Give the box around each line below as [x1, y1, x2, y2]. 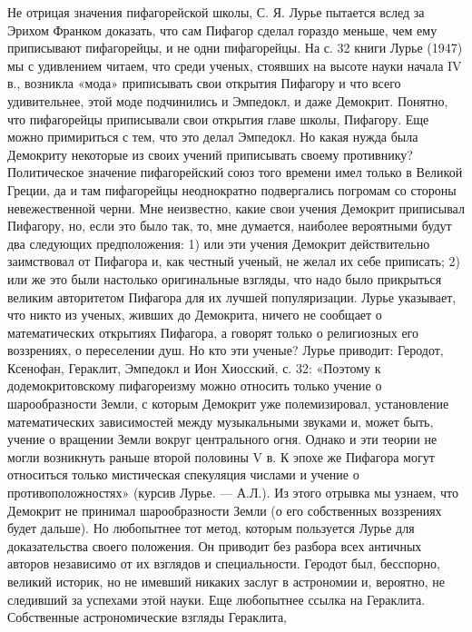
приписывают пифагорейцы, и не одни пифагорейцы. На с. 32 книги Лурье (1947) [7, 38, 463, 57]
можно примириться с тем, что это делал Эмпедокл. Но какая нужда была [7, 127, 418, 146]
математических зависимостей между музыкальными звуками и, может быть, [7, 411, 434, 430]
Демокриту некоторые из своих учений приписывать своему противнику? [7, 144, 413, 163]
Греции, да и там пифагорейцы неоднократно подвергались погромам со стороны [7, 180, 457, 199]
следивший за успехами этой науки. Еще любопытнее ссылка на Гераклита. [7, 589, 426, 608]
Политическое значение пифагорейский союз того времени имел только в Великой [7, 163, 463, 182]
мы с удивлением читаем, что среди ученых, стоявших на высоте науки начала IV [7, 55, 462, 74]
